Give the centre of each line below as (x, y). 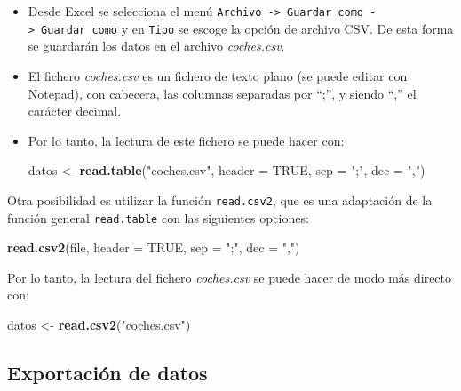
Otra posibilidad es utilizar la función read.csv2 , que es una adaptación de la (220, 199)
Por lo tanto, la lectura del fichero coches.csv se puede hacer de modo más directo (230, 277)
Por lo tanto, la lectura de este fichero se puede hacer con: (186, 140)
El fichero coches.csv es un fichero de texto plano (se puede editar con (218, 75)
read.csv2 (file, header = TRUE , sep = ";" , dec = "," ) (154, 247)
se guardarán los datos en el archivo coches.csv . (156, 46)
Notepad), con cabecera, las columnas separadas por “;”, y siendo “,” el (222, 93)
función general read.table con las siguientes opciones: (158, 217)
